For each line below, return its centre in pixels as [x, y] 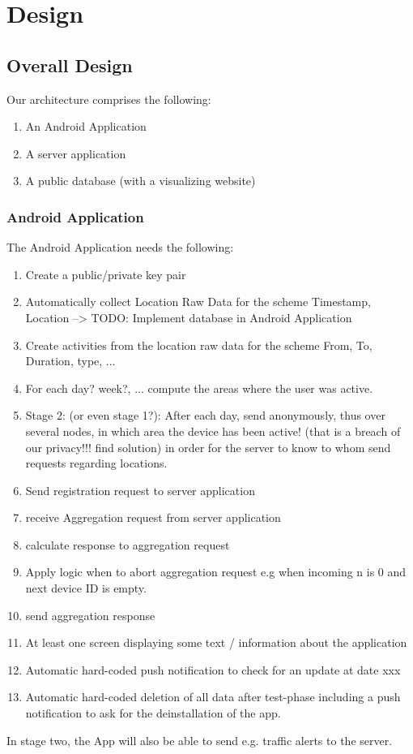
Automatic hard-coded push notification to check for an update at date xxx [213, 669]
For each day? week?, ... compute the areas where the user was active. [199, 388]
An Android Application [86, 126]
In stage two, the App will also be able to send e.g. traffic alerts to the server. [200, 740]
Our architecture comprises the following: [109, 99]
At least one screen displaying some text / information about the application [216, 642]
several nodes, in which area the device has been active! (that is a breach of [213, 431]
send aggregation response [90, 615]
